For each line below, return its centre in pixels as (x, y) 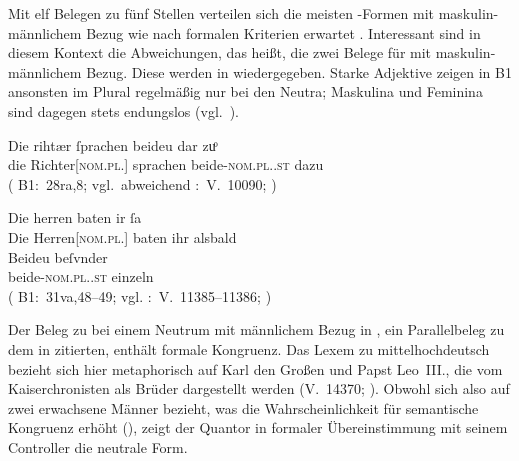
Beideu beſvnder (58, 256)
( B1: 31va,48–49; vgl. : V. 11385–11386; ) (140, 295)
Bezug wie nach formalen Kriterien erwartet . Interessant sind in (283, 32)
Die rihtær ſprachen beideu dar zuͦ (112, 144)
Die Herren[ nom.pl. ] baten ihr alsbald (122, 236)
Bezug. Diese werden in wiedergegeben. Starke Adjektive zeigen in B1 (299, 71)
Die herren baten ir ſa (75, 217)
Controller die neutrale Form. (98, 446)
